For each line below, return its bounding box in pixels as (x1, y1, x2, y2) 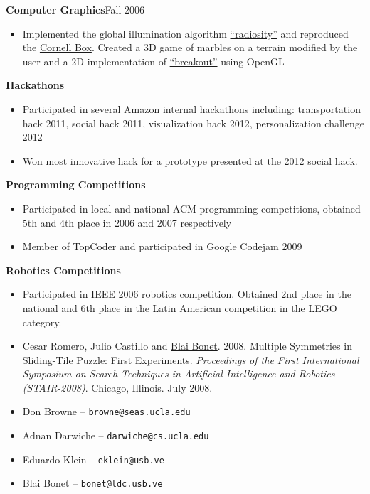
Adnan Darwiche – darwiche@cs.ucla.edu (22, 428, 209, 443)
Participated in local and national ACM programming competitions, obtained (22, 200, 361, 215)
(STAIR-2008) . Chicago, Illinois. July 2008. (22, 380, 213, 394)
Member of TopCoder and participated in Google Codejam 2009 (22, 239, 302, 254)
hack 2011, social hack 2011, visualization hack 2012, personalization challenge (22, 115, 364, 130)
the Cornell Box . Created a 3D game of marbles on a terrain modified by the (22, 40, 358, 55)
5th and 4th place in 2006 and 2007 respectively (22, 215, 232, 230)
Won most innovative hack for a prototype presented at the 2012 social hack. (22, 153, 358, 168)
